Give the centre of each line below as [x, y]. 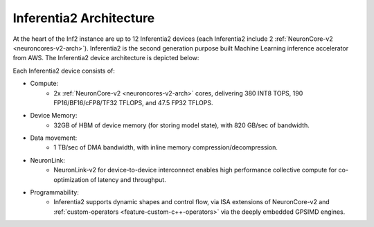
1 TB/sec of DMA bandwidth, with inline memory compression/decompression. [166, 147]
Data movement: [54, 138]
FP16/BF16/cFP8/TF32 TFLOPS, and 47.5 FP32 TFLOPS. [133, 102]
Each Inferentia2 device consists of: [64, 71]
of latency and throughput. [128, 179]
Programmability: [54, 192]
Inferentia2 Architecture [84, 18]
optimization [71, 179]
